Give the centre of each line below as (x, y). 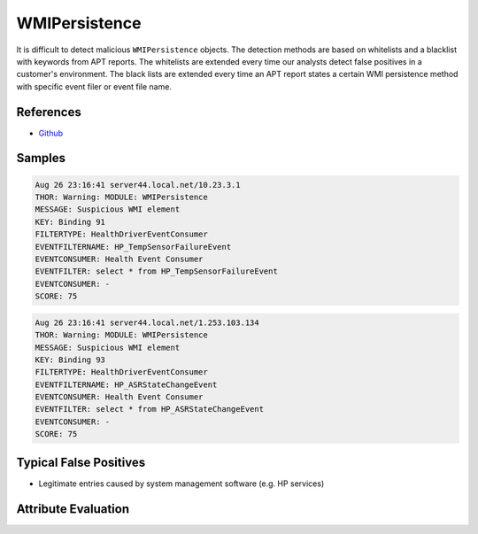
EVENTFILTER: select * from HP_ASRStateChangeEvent (150, 409)
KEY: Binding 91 (70, 222)
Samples (41, 158)
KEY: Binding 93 (70, 360)
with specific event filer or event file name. (94, 86)
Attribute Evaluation (73, 509)
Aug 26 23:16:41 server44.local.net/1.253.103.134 (147, 322)
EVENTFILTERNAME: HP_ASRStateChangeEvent (126, 384)
